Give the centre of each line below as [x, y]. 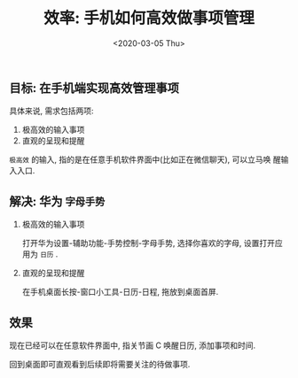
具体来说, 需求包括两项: [52, 111]
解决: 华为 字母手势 [57, 201]
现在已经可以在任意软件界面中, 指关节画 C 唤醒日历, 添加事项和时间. [133, 345]
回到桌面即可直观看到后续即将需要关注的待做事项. [100, 364]
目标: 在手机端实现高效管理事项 [94, 88]
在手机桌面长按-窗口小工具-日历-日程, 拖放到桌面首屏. [120, 292]
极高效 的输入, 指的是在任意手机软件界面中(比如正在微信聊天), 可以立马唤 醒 [145, 159]
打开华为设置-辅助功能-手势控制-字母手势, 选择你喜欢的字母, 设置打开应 [153, 243]
